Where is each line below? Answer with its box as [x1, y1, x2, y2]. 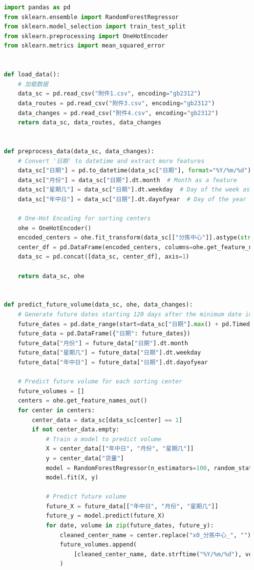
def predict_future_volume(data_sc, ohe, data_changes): [4, 301, 193, 309]
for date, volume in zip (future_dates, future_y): [45, 522, 214, 529]
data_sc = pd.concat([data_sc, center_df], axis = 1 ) [18, 253, 190, 261]
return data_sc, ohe [18, 272, 85, 280]
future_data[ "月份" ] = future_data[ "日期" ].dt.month [18, 339, 188, 347]
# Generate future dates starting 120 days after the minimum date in [18, 311, 253, 318]
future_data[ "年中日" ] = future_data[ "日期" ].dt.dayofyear [18, 358, 208, 366]
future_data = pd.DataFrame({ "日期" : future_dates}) [18, 330, 190, 337]
